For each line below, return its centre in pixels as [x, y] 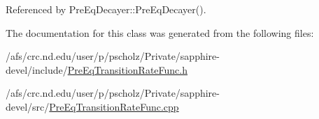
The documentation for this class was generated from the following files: [160, 32]
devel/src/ [28, 106]
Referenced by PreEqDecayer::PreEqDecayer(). [106, 9]
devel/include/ [37, 69]
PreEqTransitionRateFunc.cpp [114, 106]
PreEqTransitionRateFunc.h [128, 69]
